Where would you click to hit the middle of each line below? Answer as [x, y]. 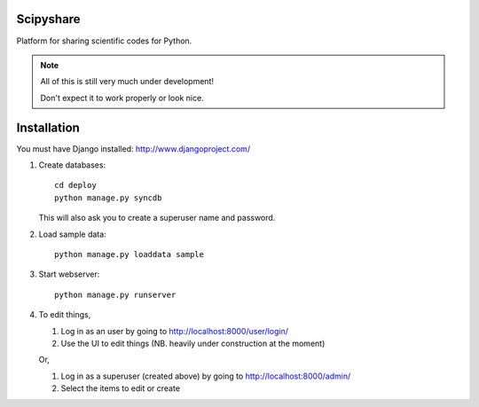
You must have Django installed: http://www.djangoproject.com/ [133, 149]
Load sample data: [72, 234]
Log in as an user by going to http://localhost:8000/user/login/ [174, 331]
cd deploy [75, 185]
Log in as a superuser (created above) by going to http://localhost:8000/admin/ [206, 376]
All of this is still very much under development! [127, 82]
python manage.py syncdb [108, 198]
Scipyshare [48, 19]
